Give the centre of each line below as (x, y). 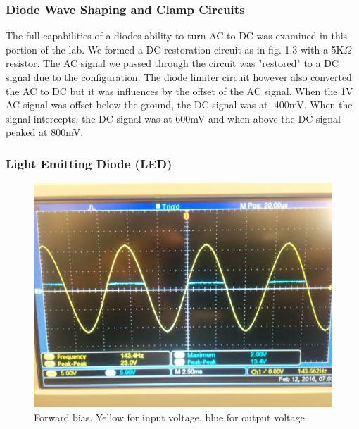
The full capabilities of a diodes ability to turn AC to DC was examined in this (177, 36)
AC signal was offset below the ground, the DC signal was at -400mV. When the (179, 105)
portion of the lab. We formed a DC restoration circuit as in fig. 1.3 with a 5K (175, 49)
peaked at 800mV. (45, 132)
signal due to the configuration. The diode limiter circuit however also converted (179, 77)
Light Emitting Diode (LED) (89, 163)
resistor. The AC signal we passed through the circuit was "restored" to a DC (172, 63)
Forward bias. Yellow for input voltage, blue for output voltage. (171, 417)
